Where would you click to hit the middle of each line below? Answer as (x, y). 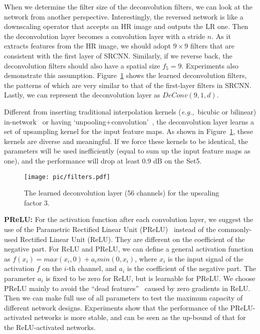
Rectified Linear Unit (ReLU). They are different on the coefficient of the (132, 239)
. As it (221, 36)
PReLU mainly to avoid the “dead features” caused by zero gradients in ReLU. (127, 288)
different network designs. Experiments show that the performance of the (116, 307)
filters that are (212, 46)
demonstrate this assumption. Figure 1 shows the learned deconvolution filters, (125, 75)
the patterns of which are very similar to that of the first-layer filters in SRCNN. (128, 85)
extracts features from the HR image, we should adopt (88, 46)
